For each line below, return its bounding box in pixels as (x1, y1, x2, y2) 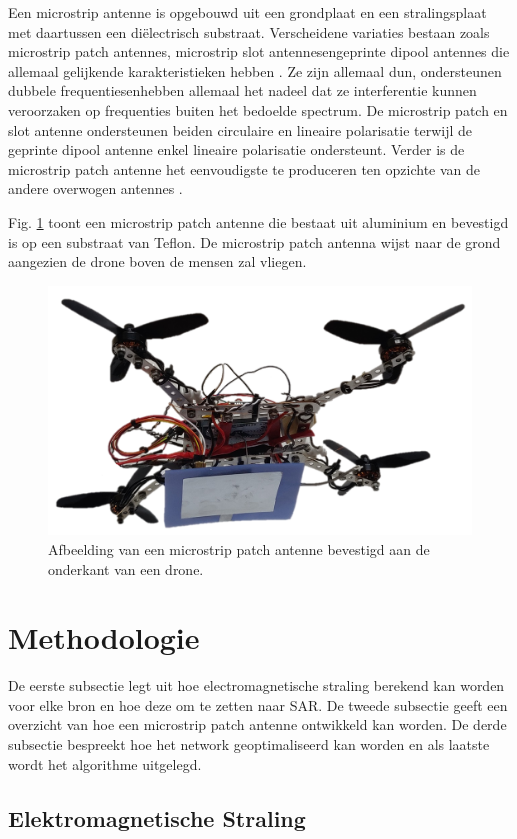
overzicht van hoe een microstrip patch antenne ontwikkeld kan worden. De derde (8, 714, 507, 735)
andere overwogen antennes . (8, 178, 183, 199)
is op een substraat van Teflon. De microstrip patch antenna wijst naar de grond (8, 231, 501, 252)
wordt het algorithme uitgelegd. (8, 753, 202, 774)
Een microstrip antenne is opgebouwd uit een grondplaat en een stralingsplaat (8, 2, 487, 22)
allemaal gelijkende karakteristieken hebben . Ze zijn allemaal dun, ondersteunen (8, 60, 502, 81)
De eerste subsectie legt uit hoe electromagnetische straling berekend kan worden (8, 675, 505, 696)
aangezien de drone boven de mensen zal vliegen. (8, 251, 307, 272)
